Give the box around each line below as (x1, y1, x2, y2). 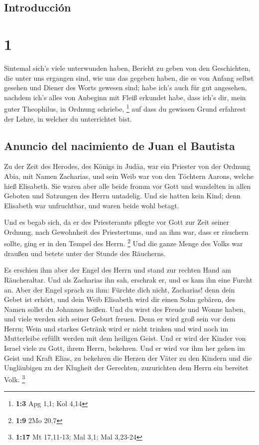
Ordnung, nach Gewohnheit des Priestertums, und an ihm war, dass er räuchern (4, 226, 249, 237)
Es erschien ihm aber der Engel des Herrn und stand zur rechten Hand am (4, 265, 231, 275)
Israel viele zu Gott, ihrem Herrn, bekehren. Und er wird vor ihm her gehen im (4, 343, 245, 353)
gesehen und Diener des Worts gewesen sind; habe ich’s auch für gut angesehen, (4, 82, 247, 93)
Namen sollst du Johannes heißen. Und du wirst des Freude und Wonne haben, (4, 303, 246, 314)
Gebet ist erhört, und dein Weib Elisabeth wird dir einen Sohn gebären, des (4, 294, 236, 304)
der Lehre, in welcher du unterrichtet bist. (4, 113, 132, 124)
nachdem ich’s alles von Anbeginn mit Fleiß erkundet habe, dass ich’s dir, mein (4, 92, 246, 102)
